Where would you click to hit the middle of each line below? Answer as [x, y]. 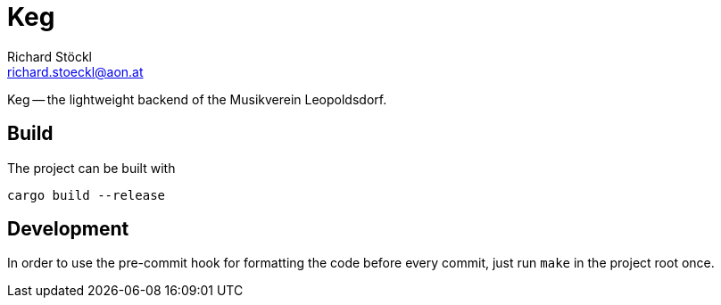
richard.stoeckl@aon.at [75, 71]
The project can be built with [91, 168]
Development [68, 229]
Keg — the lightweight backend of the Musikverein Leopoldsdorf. [197, 99]
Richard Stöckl [50, 56]
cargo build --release [87, 195]
